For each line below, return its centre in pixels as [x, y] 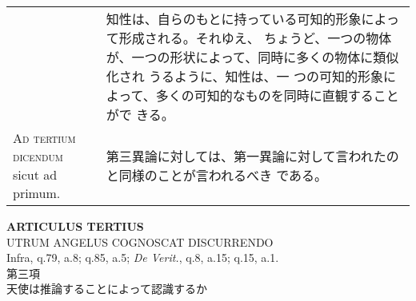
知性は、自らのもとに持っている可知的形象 [234, 19]
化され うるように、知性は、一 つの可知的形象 [244, 76]
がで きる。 [140, 115]
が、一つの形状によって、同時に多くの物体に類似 [252, 57]
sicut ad [35, 174]
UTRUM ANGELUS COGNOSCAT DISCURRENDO [140, 242]
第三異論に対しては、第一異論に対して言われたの [252, 156]
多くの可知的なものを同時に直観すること [277, 95]
